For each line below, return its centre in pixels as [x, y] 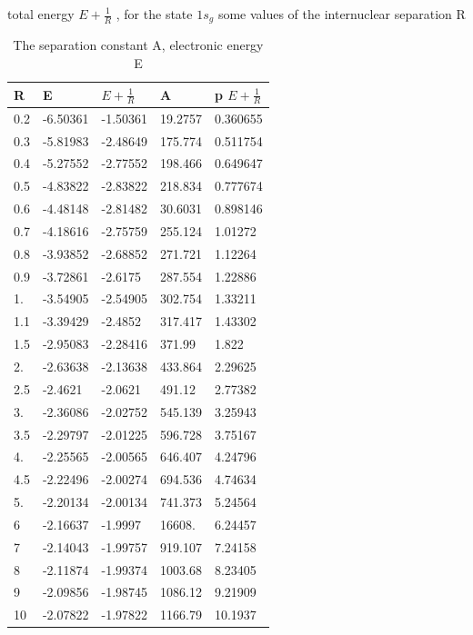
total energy [41, 14]
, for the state [154, 14]
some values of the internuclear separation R [342, 14]
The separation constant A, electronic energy [138, 45]
